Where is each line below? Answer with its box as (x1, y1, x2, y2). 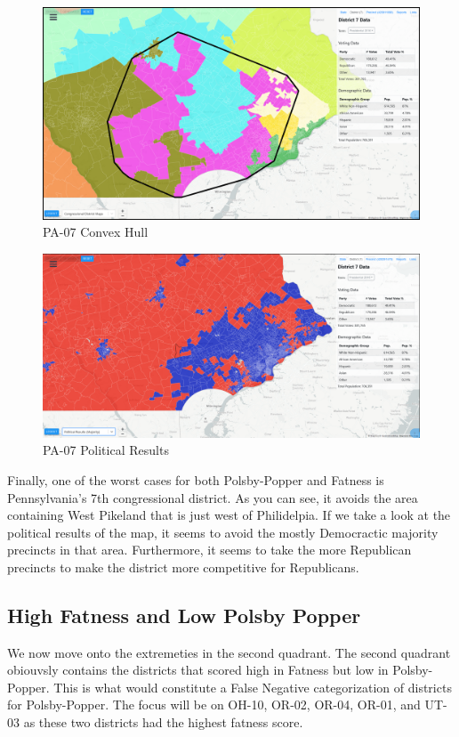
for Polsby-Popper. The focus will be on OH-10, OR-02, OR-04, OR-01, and (7, 695, 421, 714)
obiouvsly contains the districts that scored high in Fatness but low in (7, 660, 389, 679)
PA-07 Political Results (43, 441, 169, 459)
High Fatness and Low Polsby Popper (7, 601, 361, 628)
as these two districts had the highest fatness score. (23, 713, 303, 732)
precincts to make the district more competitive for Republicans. (7, 557, 359, 576)
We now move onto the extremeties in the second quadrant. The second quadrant (7, 643, 451, 661)
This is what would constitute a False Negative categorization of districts (53, 677, 452, 696)
